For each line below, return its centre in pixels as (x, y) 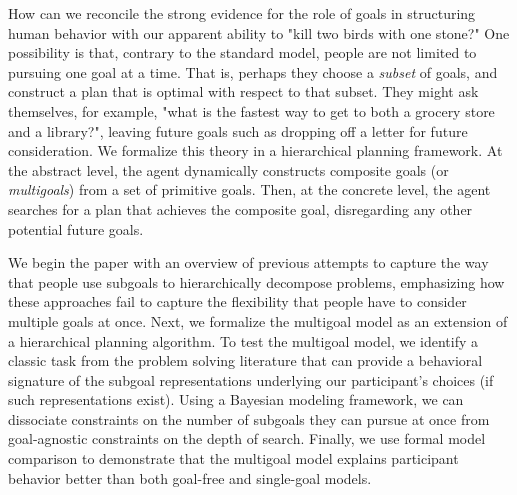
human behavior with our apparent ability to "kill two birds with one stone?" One (259, 32)
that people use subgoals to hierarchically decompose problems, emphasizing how (256, 281)
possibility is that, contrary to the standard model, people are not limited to (242, 52)
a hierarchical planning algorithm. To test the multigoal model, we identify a (243, 340)
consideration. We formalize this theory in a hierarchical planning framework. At (255, 150)
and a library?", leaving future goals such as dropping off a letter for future (238, 130)
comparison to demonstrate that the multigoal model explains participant (233, 458)
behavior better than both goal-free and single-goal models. (190, 477)
